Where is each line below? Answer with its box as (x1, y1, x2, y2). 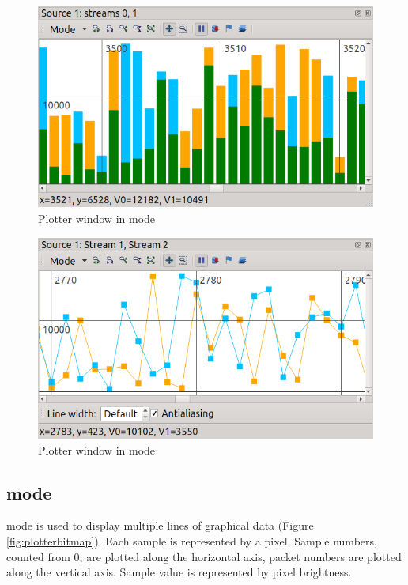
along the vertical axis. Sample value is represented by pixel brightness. (6, 564, 352, 580)
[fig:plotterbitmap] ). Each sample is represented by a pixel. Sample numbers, (6, 532, 377, 549)
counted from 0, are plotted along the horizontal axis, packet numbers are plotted (6, 548, 402, 564)
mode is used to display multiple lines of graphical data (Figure (6, 517, 314, 534)
